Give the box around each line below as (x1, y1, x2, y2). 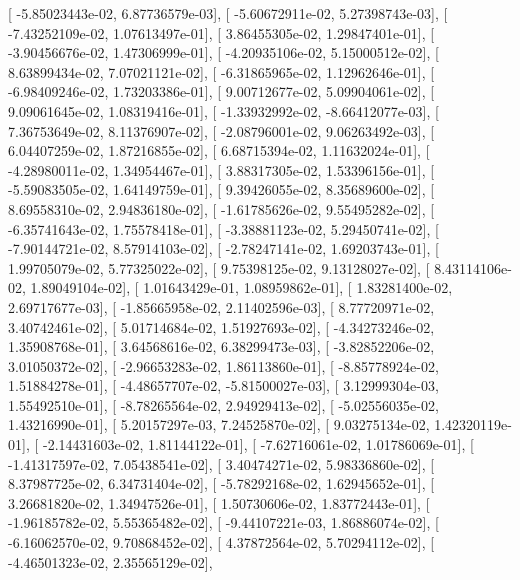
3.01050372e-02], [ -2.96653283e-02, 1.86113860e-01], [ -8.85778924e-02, (8, 355, 439, 376)
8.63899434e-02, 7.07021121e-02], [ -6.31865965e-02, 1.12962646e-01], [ (8, 61, 435, 82)
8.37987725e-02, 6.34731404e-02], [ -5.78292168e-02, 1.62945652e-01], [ (8, 473, 435, 494)
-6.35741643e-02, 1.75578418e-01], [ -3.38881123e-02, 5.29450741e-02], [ (8, 218, 439, 239)
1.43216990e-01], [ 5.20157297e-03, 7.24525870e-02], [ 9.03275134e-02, (8, 414, 430, 435)
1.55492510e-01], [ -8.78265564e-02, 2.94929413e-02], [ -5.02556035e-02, (8, 394, 439, 415)
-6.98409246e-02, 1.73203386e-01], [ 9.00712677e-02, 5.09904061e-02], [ (8, 81, 435, 102)
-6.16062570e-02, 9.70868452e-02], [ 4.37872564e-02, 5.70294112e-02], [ (8, 532, 435, 553)
